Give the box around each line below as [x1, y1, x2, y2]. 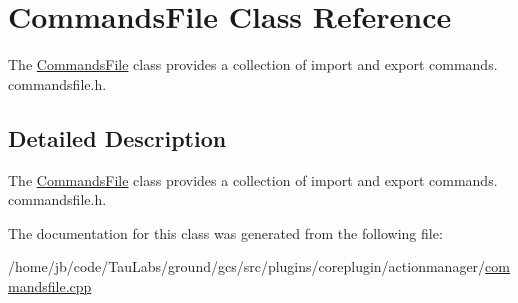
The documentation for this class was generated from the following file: [8, 222, 443, 243]
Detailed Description [8, 122, 227, 153]
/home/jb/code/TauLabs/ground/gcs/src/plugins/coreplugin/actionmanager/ [8, 256, 486, 277]
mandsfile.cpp [8, 275, 92, 296]
